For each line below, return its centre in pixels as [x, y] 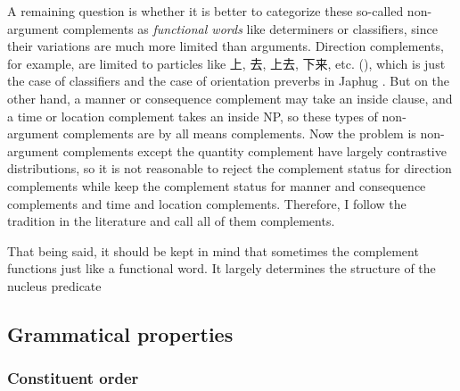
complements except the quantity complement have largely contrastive [255, 150]
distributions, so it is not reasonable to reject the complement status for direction [230, 168]
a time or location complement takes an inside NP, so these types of [193, 116]
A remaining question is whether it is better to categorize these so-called [205, 11]
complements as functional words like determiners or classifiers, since [250, 28]
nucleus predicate [54, 285]
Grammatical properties [120, 333]
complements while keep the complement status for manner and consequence [217, 185]
